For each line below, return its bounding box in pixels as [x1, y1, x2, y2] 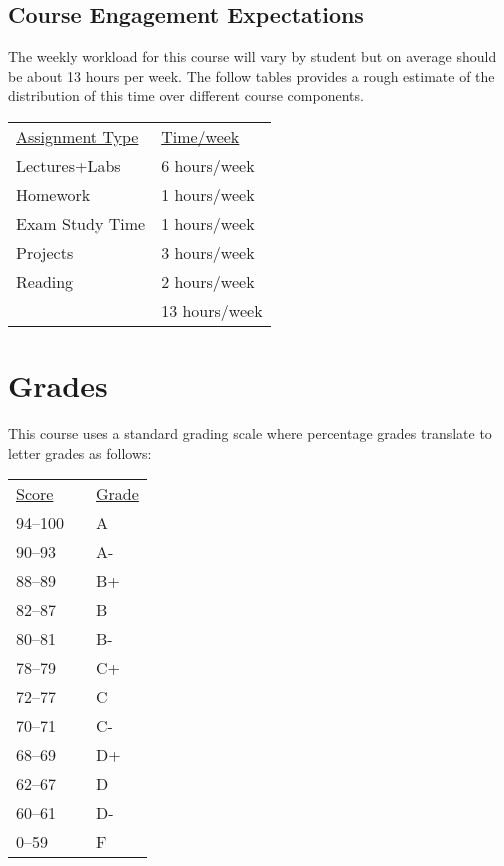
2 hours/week [161, 269, 255, 293]
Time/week [161, 124, 240, 148]
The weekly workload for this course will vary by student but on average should [8, 46, 497, 67]
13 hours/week [161, 298, 263, 322]
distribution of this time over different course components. [8, 85, 364, 106]
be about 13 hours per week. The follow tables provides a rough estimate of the [8, 65, 495, 86]
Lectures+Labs [16, 153, 121, 177]
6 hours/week [161, 153, 255, 177]
